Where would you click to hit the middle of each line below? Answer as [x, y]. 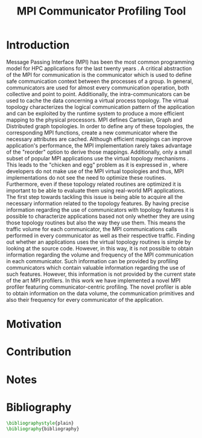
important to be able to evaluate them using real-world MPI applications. [96, 190]
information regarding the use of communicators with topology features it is [100, 209]
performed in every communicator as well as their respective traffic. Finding [100, 235]
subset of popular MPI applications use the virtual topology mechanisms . [97, 158]
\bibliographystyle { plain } [40, 423]
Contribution [39, 352]
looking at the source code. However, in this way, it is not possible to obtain [100, 248]
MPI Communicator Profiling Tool [101, 11]
